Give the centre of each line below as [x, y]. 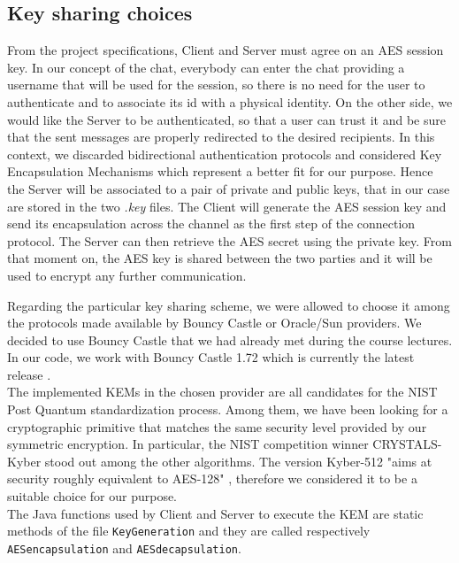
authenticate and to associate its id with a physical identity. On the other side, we [230, 101]
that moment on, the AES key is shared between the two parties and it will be [220, 258]
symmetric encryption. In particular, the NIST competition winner [188, 444]
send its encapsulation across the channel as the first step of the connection [211, 224]
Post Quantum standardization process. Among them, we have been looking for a [228, 409]
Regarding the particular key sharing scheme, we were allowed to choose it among [229, 305]
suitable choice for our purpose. [92, 496]
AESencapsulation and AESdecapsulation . [124, 548]
